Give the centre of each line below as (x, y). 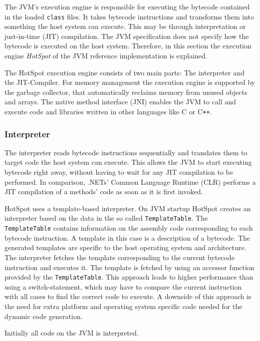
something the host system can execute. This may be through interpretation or (125, 26)
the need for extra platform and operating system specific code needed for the (124, 306)
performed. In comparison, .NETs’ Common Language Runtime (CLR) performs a (130, 181)
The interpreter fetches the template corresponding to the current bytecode (120, 257)
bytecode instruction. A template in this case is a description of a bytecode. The (127, 237)
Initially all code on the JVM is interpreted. (72, 333)
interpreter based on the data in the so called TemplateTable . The (106, 218)
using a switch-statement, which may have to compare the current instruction (123, 286)
